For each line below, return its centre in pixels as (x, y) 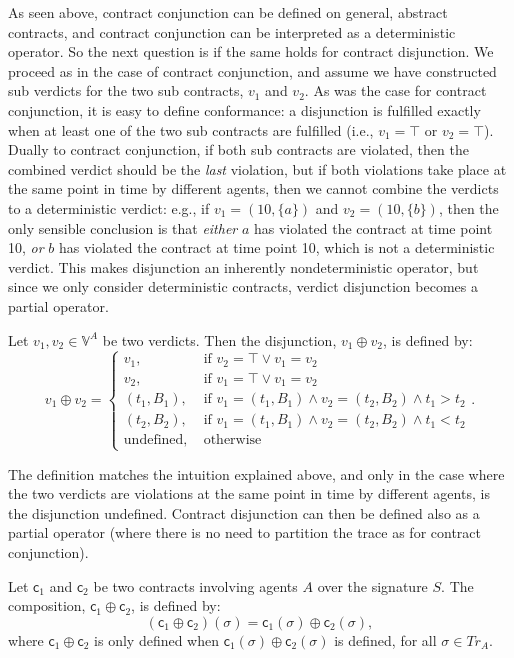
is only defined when (157, 639)
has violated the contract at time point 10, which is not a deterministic (276, 247)
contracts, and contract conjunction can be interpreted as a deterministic (232, 31)
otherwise (232, 440)
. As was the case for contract (395, 90)
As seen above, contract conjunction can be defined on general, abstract (228, 12)
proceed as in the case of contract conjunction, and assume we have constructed (252, 70)
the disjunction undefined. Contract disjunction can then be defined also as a (244, 512)
